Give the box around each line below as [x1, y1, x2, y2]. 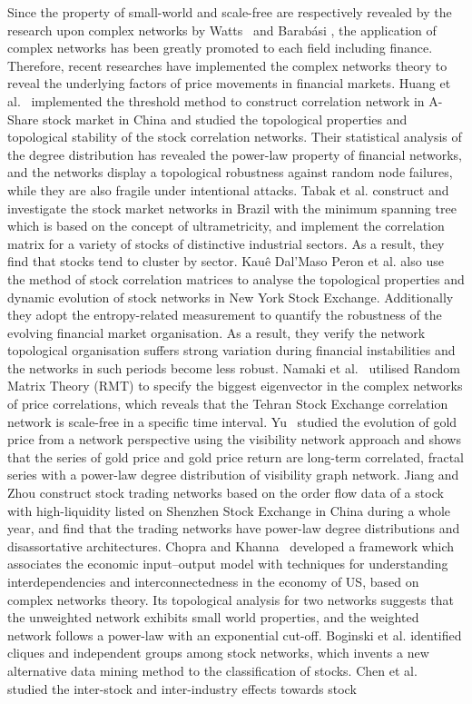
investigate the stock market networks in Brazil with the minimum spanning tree [7, 198, 457, 217]
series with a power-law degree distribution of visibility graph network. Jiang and [7, 465, 459, 484]
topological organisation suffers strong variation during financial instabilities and [7, 341, 456, 360]
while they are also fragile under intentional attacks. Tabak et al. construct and [7, 180, 449, 199]
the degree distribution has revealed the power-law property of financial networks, [7, 144, 463, 164]
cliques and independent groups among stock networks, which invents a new [7, 643, 429, 662]
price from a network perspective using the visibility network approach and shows [7, 430, 461, 449]
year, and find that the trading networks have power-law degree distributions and [7, 519, 460, 538]
